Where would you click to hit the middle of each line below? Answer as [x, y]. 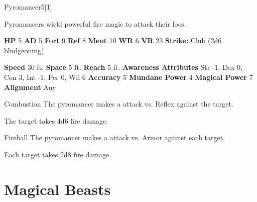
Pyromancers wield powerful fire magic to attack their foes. [95, 23]
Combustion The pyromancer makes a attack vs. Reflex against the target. [119, 104]
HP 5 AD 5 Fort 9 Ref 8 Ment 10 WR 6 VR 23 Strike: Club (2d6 [113, 40]
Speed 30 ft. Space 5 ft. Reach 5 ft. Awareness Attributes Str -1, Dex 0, [123, 67]
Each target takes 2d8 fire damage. [58, 154]
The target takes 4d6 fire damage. [56, 120]
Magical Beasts [57, 189]
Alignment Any [30, 87]
